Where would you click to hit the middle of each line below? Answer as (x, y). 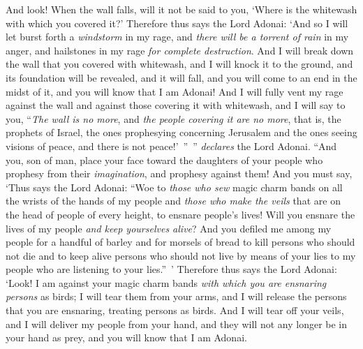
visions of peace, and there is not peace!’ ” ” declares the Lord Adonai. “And (171, 146)
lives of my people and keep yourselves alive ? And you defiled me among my (169, 228)
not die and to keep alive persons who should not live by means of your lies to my (181, 255)
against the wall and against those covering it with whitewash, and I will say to (176, 105)
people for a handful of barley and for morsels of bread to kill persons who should (180, 242)
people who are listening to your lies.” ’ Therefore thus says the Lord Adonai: (171, 269)
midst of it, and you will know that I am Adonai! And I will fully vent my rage (175, 91)
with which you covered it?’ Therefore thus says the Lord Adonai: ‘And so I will (177, 23)
